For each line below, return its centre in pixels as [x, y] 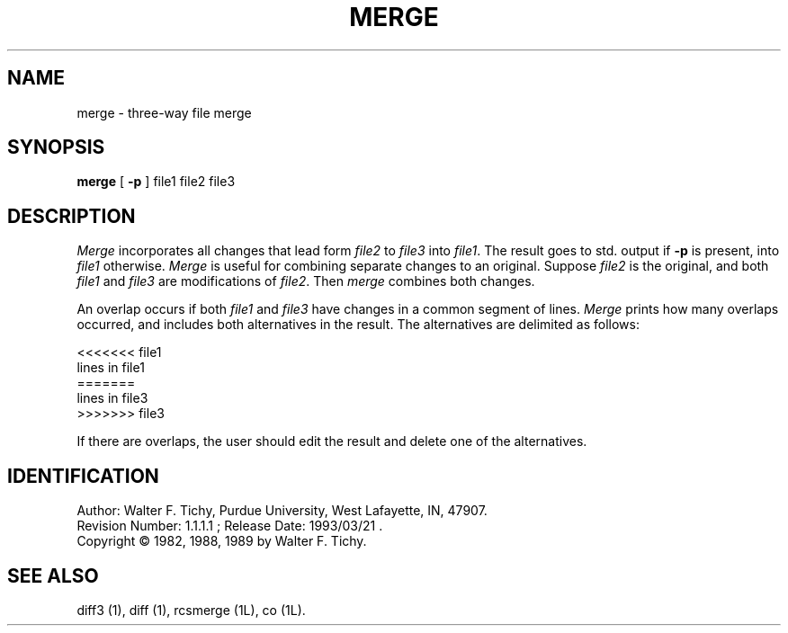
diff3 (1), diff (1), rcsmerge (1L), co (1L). [191, 610]
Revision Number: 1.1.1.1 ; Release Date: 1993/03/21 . [230, 526]
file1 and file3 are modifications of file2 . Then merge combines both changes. [306, 281]
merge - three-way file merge [164, 112]
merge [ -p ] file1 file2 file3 [156, 182]
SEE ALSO [53, 575]
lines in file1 [111, 368]
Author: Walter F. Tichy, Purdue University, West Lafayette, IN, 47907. [282, 511]
